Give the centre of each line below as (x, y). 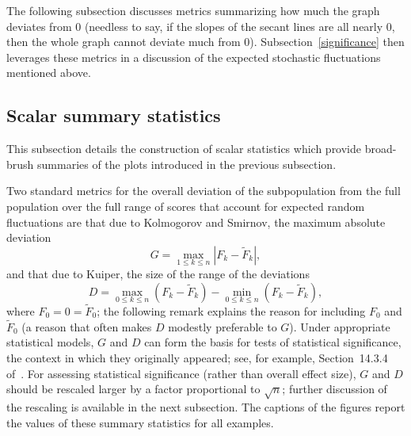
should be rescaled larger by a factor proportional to (133, 389)
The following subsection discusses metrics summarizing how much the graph (193, 10)
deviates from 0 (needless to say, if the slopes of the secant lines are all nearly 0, (201, 26)
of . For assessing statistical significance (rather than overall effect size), (181, 373)
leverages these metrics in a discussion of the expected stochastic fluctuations (194, 57)
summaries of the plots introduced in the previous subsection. (187, 164)
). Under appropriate (340, 326)
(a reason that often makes (87, 326)
